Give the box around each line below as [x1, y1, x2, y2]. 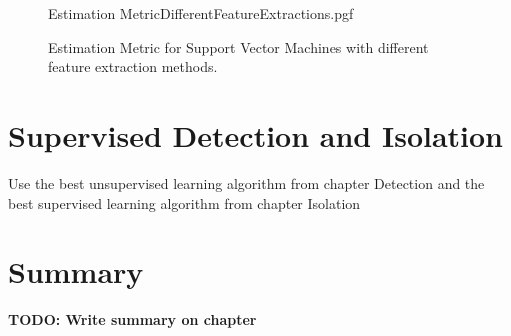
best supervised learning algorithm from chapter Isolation [8, 192, 361, 213]
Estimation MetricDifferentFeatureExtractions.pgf [48, 3, 354, 23]
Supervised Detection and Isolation [8, 114, 504, 155]
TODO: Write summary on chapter [8, 309, 257, 330]
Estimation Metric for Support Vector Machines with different [48, 36, 429, 57]
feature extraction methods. [48, 56, 218, 77]
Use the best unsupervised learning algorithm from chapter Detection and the [8, 172, 485, 193]
